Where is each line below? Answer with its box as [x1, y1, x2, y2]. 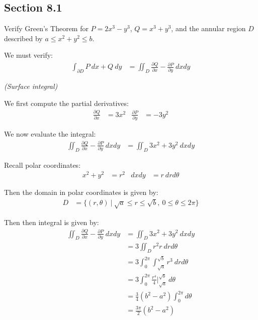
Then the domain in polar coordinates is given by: [4, 187, 158, 197]
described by [4, 33, 43, 43]
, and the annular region [171, 23, 246, 34]
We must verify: [4, 50, 53, 60]
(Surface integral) [4, 81, 58, 91]
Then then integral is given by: [4, 217, 99, 227]
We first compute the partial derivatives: [4, 97, 129, 108]
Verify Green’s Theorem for [4, 23, 89, 34]
